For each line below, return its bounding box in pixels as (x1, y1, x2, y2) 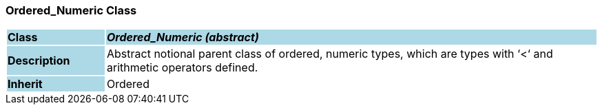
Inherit (8, 77, 43, 91)
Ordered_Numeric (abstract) (106, 30, 259, 45)
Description (8, 54, 70, 68)
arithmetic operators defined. (106, 60, 258, 75)
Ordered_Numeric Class (6, 3, 137, 17)
